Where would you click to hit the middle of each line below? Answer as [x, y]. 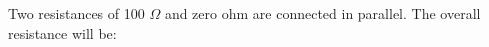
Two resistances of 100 [76, 13]
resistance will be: [62, 32]
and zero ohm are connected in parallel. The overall [322, 13]
